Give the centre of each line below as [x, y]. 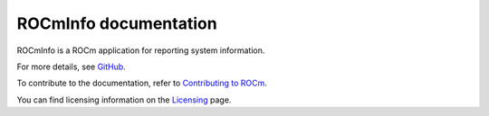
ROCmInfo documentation [117, 23]
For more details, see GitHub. [71, 67]
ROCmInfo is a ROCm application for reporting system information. [141, 50]
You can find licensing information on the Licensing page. [124, 100]
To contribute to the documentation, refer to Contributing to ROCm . [142, 83]
